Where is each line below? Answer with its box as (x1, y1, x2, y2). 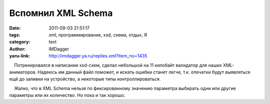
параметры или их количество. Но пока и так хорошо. (9, 92, 125, 98)
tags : (9, 31, 20, 37)
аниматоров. (9, 69, 37, 75)
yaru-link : (9, 53, 30, 59)
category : (9, 39, 30, 45)
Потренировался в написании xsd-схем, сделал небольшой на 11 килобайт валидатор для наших (14, 62, 222, 68)
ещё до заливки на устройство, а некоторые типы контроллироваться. (9, 76, 161, 82)
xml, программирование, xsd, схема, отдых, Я (48, 31, 147, 37)
